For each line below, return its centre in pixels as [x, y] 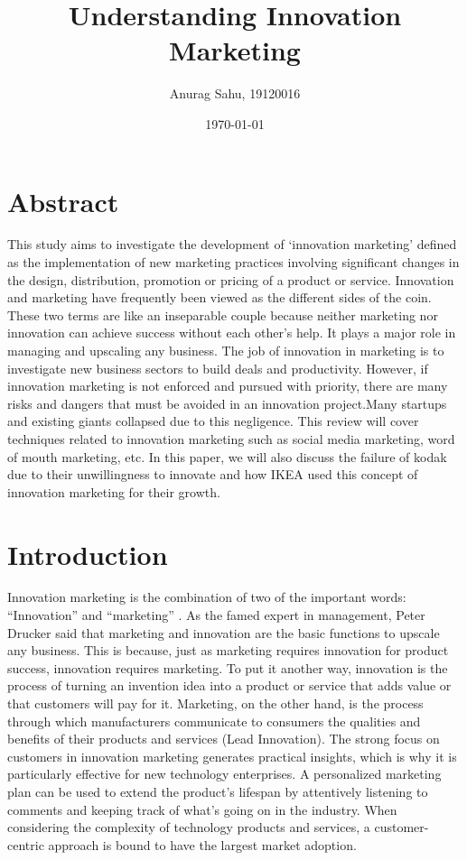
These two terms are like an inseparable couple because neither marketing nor [223, 314]
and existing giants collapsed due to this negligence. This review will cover [213, 421]
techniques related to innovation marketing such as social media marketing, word [231, 438]
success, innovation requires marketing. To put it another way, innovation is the [228, 667]
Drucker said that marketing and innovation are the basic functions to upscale [224, 632]
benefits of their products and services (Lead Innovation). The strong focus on [224, 739]
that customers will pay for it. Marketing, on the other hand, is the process [215, 703]
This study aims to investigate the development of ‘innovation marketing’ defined [232, 244]
